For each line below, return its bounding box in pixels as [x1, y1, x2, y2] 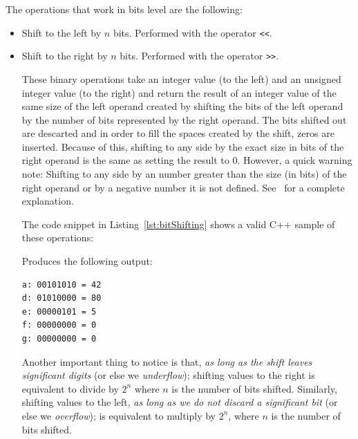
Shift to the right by [21, 48, 108, 63]
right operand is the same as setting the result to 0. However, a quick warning [21, 153, 352, 167]
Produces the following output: [21, 254, 153, 268]
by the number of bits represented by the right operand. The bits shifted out [21, 112, 347, 127]
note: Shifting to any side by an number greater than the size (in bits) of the [21, 167, 347, 181]
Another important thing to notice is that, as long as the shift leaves [21, 354, 312, 368]
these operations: [21, 230, 94, 245]
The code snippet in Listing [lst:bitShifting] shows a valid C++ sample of [21, 216, 335, 231]
